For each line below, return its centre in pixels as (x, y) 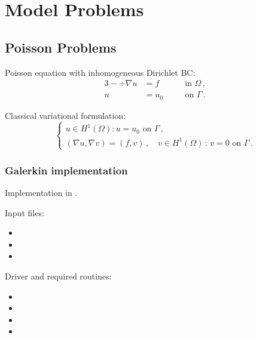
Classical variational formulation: (65, 115)
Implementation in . (41, 193)
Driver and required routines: (58, 276)
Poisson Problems (61, 47)
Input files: (25, 212)
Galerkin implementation (66, 170)
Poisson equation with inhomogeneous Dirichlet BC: (100, 72)
